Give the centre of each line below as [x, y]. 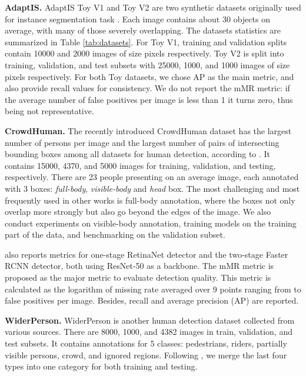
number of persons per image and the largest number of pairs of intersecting [142, 142]
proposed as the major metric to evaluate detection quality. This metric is [138, 277]
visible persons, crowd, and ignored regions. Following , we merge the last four [146, 355]
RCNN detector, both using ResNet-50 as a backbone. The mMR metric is [139, 266]
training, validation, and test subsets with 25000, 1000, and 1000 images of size [147, 64]
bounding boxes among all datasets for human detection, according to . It [138, 154]
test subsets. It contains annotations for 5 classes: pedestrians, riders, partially [146, 343]
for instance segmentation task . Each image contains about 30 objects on [137, 19]
